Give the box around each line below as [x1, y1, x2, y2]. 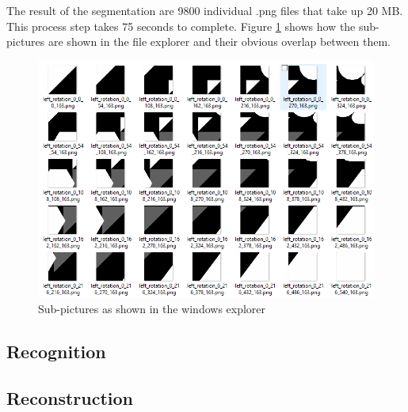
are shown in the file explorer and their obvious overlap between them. [48, 33, 391, 50]
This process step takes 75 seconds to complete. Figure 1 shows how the [6, 17, 356, 34]
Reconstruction [6, 386, 134, 410]
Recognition [6, 339, 106, 364]
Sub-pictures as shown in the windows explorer [38, 300, 266, 317]
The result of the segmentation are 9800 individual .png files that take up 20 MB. [6, 2, 403, 18]
